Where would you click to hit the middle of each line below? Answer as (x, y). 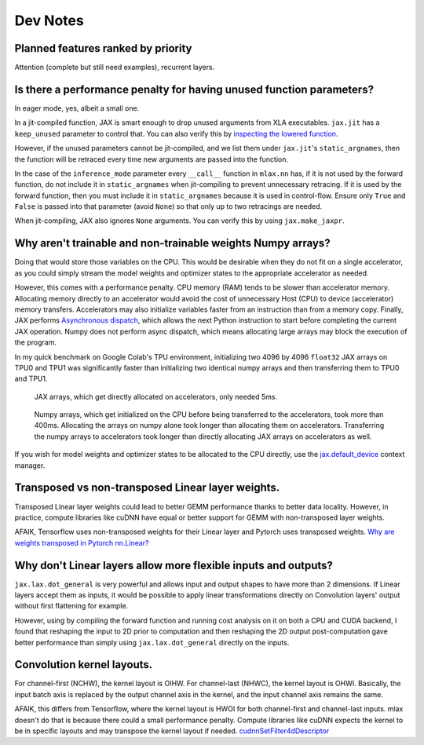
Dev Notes (49, 20)
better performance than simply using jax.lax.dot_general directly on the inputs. (152, 642)
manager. (30, 465)
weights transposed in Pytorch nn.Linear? (82, 542)
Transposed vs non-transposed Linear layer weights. (147, 488)
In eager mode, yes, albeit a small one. (77, 108)
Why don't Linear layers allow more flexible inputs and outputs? (174, 565)
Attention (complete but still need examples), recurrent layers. (115, 68)
